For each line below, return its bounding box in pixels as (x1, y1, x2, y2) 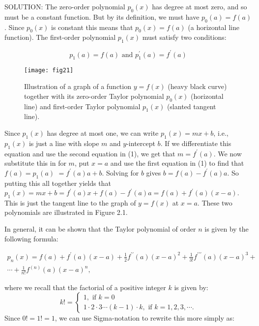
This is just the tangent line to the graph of (4, 197, 136, 207)
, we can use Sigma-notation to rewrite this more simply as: (55, 313, 234, 323)
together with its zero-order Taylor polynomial (24, 90, 164, 101)
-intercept (126, 138, 155, 148)
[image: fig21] (24, 67, 74, 74)
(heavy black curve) (168, 81, 227, 91)
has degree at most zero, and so (152, 1, 247, 11)
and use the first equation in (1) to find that (110, 158, 244, 168)
